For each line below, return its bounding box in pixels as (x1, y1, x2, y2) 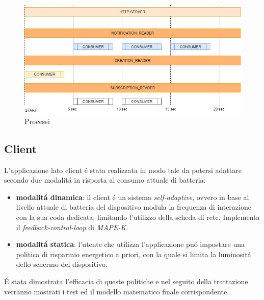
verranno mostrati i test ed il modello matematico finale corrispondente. (4, 286, 229, 296)
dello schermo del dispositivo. (16, 259, 108, 269)
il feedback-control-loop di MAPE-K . (16, 221, 128, 232)
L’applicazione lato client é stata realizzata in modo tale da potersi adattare (4, 164, 242, 175)
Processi (24, 115, 50, 126)
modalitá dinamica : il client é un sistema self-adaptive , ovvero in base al (16, 191, 249, 202)
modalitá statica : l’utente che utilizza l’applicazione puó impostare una (16, 239, 245, 249)
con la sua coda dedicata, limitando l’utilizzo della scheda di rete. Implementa (16, 212, 260, 222)
